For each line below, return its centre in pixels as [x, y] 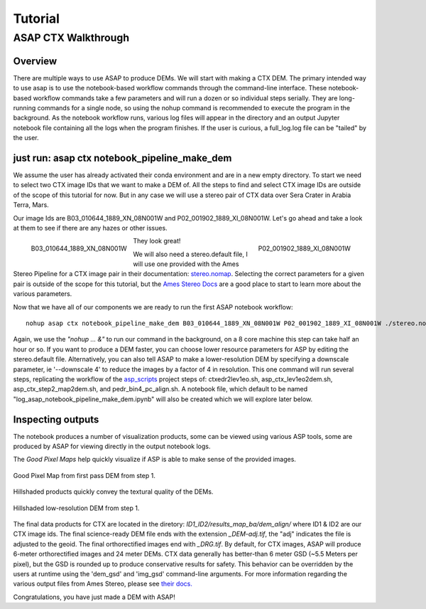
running [24, 107]
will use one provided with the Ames [186, 264]
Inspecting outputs [56, 419]
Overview [35, 61]
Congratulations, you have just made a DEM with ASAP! [94, 597]
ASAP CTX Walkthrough [71, 38]
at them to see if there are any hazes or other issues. [90, 228]
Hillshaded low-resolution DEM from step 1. [76, 508]
